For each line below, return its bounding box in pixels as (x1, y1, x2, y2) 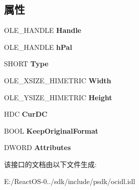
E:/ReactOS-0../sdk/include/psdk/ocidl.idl (4, 176, 136, 186)
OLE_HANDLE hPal (4, 41, 72, 52)
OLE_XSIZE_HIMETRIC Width (4, 75, 112, 85)
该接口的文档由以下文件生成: (4, 159, 97, 169)
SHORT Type (4, 58, 49, 69)
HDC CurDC (4, 109, 48, 119)
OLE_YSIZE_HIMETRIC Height (4, 92, 113, 102)
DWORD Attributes (4, 142, 71, 153)
